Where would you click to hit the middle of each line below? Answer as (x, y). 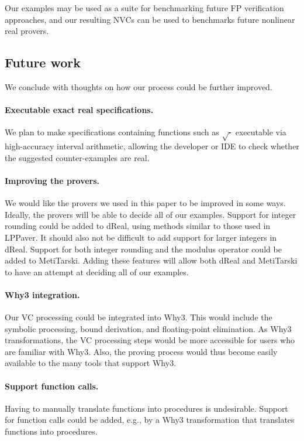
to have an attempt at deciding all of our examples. (97, 271)
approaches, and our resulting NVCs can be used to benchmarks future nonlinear (150, 19)
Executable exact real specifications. (79, 110)
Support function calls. (52, 386)
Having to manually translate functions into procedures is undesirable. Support (146, 408)
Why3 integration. (42, 294)
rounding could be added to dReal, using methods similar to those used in (138, 226)
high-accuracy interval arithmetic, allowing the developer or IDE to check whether (152, 146)
